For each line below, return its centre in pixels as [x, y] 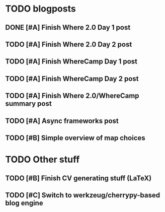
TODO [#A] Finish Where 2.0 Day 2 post [69, 44]
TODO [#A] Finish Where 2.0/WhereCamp [72, 96]
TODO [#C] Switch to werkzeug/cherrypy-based [82, 195]
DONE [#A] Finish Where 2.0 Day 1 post [68, 27]
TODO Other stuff [43, 160]
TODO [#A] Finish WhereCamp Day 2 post [72, 79]
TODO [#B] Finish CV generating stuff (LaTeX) [78, 178]
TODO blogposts [41, 9]
